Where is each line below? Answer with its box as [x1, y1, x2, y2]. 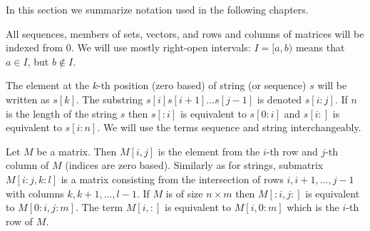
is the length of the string [6, 106, 118, 120]
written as [6, 91, 50, 106]
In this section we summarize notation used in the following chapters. [6, 2, 309, 16]
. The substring [76, 91, 143, 106]
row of [6, 213, 34, 228]
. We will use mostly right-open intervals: [71, 40, 251, 55]
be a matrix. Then [36, 143, 117, 158]
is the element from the [158, 143, 260, 158]
